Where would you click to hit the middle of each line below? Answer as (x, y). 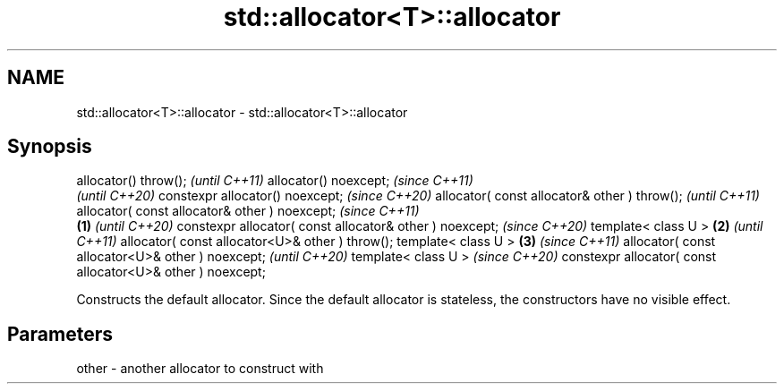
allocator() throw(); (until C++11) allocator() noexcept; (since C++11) (275, 181)
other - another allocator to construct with (200, 369)
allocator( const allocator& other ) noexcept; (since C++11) (248, 211)
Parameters (60, 334)
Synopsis (50, 147)
